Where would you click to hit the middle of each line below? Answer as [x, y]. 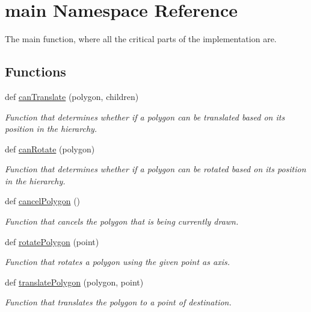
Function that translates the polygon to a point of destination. [118, 302]
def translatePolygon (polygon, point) [74, 282]
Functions [35, 71]
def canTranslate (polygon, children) [72, 96]
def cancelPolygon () [43, 201]
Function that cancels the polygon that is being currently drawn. [122, 221]
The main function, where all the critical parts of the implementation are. [141, 39]
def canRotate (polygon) [50, 148]
